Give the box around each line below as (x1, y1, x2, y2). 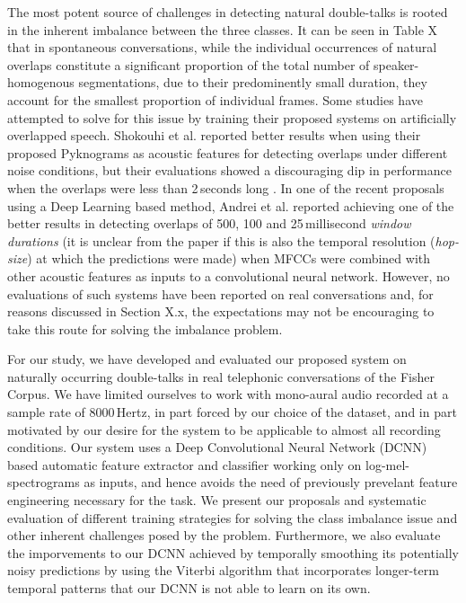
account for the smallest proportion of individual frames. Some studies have (7, 90, 423, 109)
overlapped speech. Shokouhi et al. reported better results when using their (7, 126, 421, 145)
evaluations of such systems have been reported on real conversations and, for (7, 284, 434, 303)
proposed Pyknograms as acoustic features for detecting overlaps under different (7, 143, 448, 162)
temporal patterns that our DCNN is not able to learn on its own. (7, 579, 371, 597)
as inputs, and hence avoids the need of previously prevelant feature (84, 473, 458, 492)
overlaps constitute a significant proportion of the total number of (7, 55, 370, 74)
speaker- (373, 55, 419, 74)
